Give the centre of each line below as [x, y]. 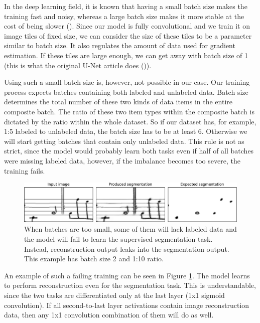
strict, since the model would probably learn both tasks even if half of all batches [129, 151]
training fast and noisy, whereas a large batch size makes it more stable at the [124, 16]
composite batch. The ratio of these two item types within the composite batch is [129, 111]
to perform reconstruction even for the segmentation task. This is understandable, [130, 285]
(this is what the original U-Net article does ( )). [78, 65]
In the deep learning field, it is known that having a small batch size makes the [126, 6]
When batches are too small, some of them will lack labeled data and [131, 229]
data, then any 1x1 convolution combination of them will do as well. [109, 315]
